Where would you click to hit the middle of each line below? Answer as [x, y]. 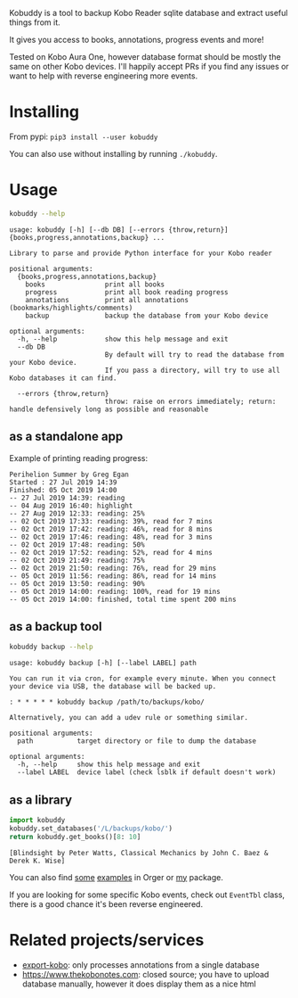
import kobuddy [37, 821]
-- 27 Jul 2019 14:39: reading [67, 498]
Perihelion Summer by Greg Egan [69, 474]
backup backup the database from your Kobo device [147, 316]
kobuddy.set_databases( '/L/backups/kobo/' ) [91, 829]
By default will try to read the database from [194, 355]
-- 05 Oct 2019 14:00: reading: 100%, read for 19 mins [115, 591]
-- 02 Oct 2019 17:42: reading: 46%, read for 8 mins [111, 529]
